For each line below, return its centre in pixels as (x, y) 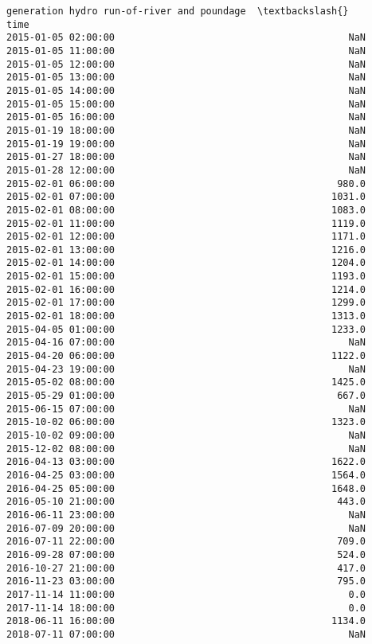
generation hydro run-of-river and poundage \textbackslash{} (178, 11)
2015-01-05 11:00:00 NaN (186, 51)
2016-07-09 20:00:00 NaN (186, 528)
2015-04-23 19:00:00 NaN (186, 369)
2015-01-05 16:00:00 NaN (186, 117)
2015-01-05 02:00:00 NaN (186, 38)
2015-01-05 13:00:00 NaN (186, 78)
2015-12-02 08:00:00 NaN (186, 449)
